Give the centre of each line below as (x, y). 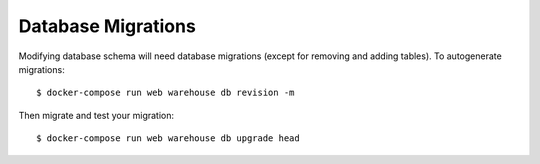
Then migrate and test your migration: (96, 115)
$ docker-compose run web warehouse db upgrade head (168, 138)
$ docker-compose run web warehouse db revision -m (165, 93)
